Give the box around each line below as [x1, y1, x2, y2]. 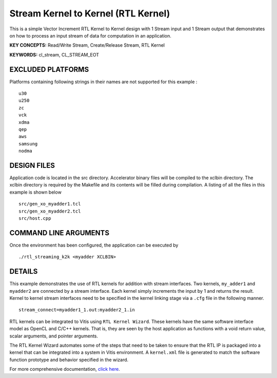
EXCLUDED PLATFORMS [9, 65, 89, 74]
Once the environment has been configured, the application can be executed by [9, 242, 179, 248]
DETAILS [9, 267, 38, 276]
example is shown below [9, 189, 62, 195]
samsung [18, 141, 38, 146]
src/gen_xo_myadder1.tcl [18, 201, 81, 207]
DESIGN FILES [9, 161, 55, 169]
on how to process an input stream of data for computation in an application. [9, 32, 172, 39]
